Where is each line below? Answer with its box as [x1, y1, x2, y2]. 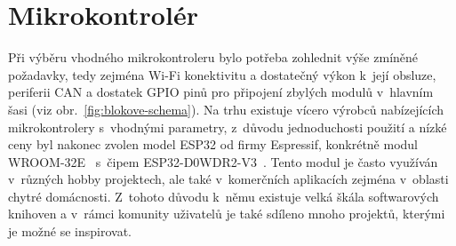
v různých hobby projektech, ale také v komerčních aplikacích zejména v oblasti [8, 170, 449, 188]
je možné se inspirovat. [8, 222, 132, 241]
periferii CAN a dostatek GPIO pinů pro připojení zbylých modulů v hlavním [8, 83, 434, 101]
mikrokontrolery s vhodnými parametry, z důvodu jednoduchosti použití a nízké [8, 117, 447, 136]
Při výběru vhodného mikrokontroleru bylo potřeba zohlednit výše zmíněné [8, 48, 419, 67]
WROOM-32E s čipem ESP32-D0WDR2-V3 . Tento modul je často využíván [8, 152, 438, 171]
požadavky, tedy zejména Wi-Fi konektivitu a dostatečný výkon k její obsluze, [8, 65, 436, 83]
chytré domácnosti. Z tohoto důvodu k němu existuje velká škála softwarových [8, 186, 439, 205]
